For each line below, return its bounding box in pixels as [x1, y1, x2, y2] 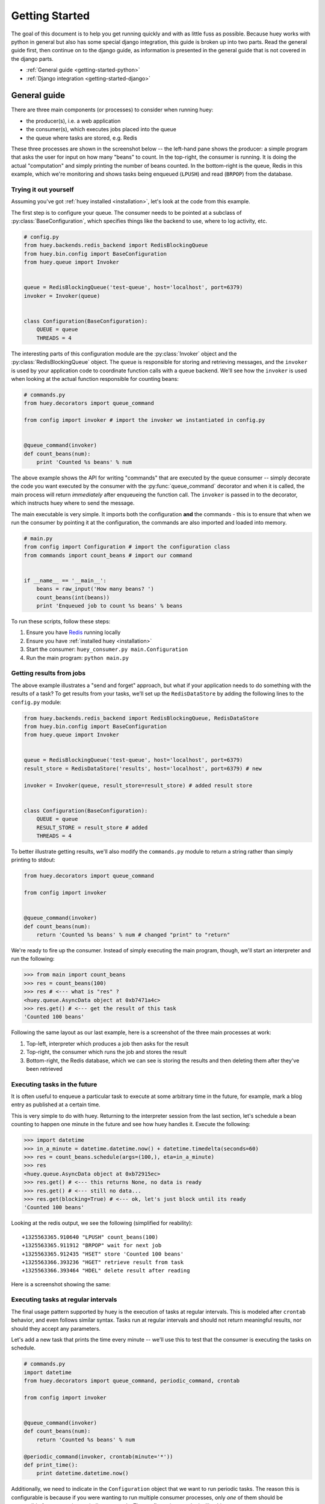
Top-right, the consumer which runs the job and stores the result [26, 1049, 187, 1056]
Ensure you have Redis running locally [26, 629, 121, 636]
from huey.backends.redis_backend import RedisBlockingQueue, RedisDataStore [23, 715, 259, 721]
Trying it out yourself [11, 185, 75, 194]
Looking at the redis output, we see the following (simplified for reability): [11, 1219, 193, 1227]
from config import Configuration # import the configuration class [23, 543, 231, 550]
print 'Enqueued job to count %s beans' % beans [36, 602, 183, 609]
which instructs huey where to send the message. [11, 499, 135, 507]
